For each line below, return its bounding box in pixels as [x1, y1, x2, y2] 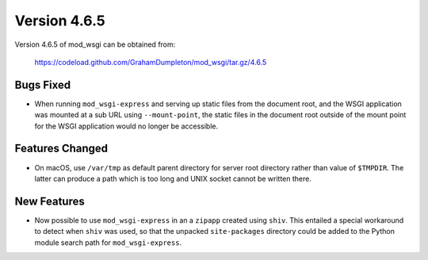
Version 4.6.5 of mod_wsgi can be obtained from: [14, 40, 176, 49]
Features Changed [14, 142, 109, 155]
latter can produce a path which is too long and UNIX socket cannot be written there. [34, 174, 312, 183]
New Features [14, 194, 85, 208]
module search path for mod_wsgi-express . [34, 238, 182, 247]
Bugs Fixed [14, 78, 71, 91]
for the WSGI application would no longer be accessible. [34, 121, 219, 131]
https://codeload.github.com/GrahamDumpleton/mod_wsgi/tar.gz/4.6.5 [34, 57, 267, 67]
